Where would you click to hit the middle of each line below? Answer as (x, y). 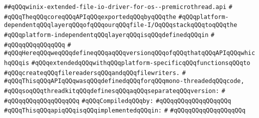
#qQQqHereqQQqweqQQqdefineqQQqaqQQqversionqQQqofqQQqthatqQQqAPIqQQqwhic (130, 53)
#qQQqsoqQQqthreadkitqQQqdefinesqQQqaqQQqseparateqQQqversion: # (115, 91)
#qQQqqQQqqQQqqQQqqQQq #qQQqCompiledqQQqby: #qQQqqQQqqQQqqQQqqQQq (118, 101)
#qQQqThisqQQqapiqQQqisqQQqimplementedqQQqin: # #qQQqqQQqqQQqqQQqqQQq (125, 111)
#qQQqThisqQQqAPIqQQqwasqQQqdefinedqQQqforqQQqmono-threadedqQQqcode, (124, 81)
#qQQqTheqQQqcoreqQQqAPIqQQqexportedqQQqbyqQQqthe (90, 17)
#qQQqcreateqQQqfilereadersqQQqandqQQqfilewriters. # (95, 73)
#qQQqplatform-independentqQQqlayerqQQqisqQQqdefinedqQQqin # (109, 35)
